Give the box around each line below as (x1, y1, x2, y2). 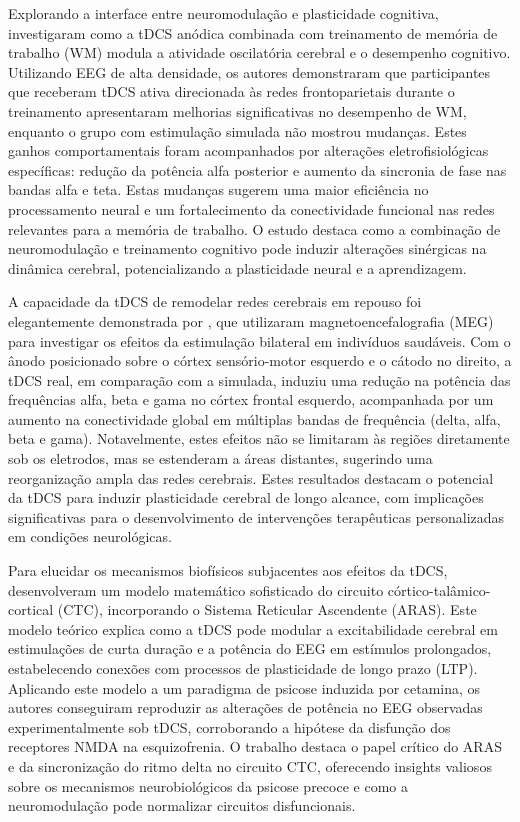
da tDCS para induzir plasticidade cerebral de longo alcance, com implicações (8, 487, 484, 508)
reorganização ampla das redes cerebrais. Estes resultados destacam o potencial (8, 467, 494, 488)
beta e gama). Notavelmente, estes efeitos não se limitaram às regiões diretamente (8, 428, 510, 449)
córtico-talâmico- (387, 579, 491, 600)
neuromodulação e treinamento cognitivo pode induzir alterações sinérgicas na (8, 238, 487, 259)
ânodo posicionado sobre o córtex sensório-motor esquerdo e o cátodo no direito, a (8, 350, 512, 371)
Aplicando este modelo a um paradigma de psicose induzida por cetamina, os (8, 677, 481, 698)
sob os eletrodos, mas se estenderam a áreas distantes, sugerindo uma (8, 448, 433, 469)
